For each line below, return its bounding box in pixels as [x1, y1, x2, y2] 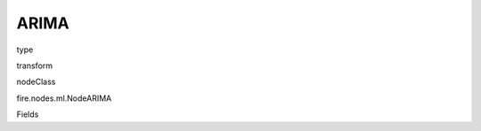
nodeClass [16, 76, 56, 88]
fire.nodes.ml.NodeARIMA [16, 93, 112, 104]
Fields [16, 109, 39, 119]
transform [16, 60, 53, 71]
